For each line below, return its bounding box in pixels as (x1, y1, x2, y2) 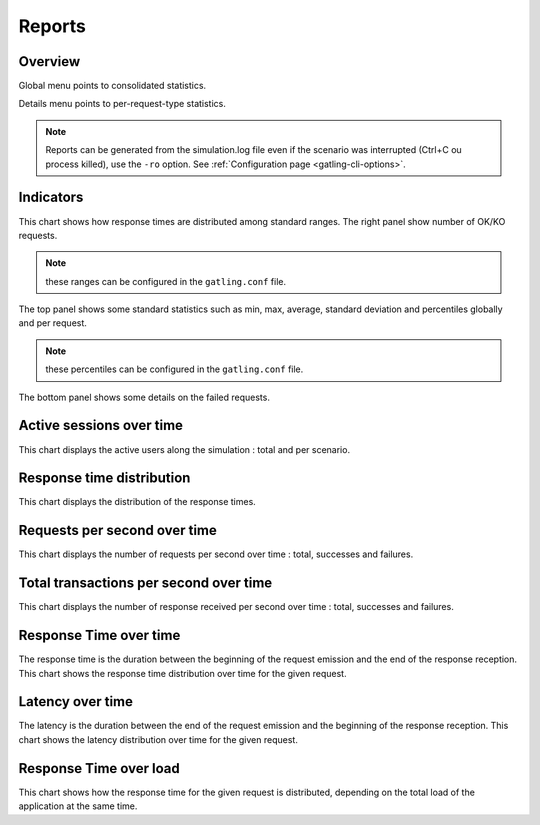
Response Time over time (18, 627, 181, 644)
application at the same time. (18, 800, 138, 812)
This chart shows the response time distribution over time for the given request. (18, 667, 347, 679)
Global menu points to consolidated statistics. (18, 80, 207, 92)
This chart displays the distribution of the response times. (18, 496, 257, 508)
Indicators (18, 189, 84, 206)
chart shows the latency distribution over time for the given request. (18, 733, 299, 745)
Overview (18, 53, 81, 70)
